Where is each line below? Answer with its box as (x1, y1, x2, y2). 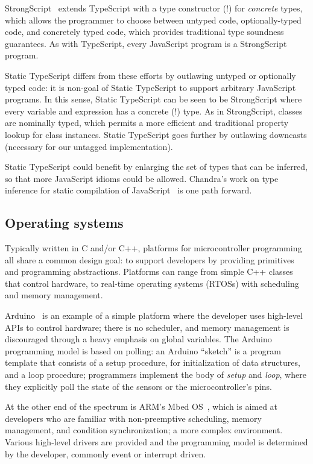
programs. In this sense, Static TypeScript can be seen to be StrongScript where (5, 93, 302, 105)
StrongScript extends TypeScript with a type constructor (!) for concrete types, (5, 2, 303, 14)
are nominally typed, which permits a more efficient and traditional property (5, 116, 289, 129)
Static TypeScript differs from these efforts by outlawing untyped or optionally (5, 69, 296, 81)
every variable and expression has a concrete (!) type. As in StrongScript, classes (5, 104, 303, 117)
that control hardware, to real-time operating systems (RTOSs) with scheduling (5, 277, 299, 289)
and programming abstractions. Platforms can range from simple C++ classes (5, 265, 293, 278)
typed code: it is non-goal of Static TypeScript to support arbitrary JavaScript (5, 81, 296, 93)
